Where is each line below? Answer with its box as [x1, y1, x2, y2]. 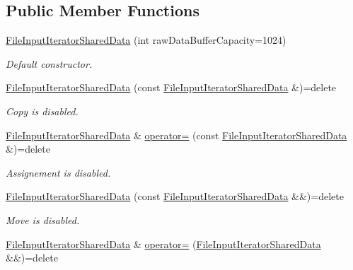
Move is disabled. [6, 212, 80, 227]
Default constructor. [6, 56, 93, 71]
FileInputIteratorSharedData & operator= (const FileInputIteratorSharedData [6, 127, 347, 142]
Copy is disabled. [6, 103, 79, 118]
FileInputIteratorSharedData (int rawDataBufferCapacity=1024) [6, 33, 287, 47]
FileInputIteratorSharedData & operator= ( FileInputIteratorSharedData [6, 236, 321, 251]
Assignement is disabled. [6, 165, 111, 180]
